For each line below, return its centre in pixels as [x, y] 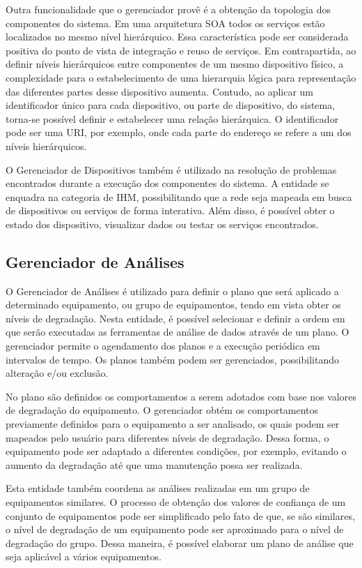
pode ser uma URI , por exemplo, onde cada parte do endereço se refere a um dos [179, 132]
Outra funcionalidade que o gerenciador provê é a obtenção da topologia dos [168, 9]
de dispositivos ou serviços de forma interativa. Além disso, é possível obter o [170, 210]
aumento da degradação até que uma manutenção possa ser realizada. [154, 464]
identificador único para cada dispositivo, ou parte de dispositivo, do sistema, [171, 105]
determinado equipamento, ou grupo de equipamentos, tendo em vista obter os [173, 305]
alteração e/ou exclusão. [57, 373]
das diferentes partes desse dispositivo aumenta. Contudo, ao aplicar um [160, 91]
